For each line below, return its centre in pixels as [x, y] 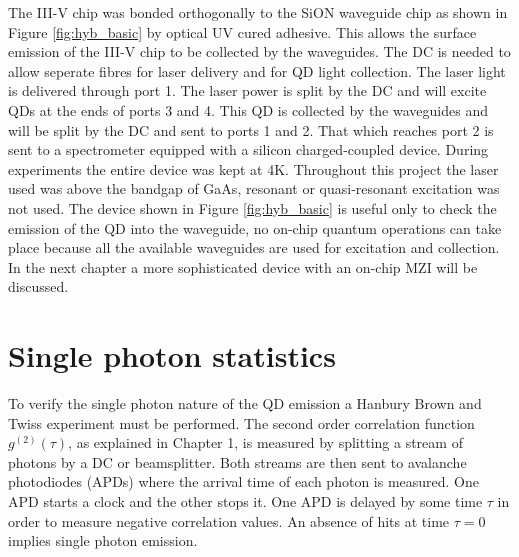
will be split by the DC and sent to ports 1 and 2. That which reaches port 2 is [251, 129]
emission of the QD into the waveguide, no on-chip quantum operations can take [255, 227]
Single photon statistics [172, 355]
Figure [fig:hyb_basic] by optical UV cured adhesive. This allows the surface [242, 31]
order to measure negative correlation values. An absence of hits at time [229, 520]
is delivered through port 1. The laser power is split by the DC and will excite [247, 90]
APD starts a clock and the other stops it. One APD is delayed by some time [245, 501]
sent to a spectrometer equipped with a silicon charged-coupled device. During [248, 149]
